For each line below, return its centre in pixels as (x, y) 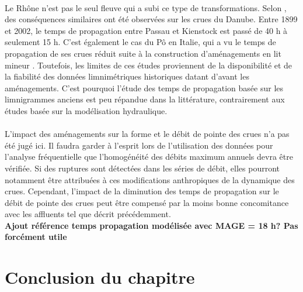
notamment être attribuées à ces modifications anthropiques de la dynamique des (150, 179)
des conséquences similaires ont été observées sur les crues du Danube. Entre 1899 (151, 19)
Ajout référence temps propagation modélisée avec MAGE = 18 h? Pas (151, 225)
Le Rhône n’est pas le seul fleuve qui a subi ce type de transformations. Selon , (146, 7)
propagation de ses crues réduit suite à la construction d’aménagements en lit (143, 53)
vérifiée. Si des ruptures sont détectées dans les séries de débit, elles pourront (142, 168)
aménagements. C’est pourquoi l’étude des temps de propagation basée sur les (144, 87)
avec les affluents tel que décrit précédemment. (88, 214)
